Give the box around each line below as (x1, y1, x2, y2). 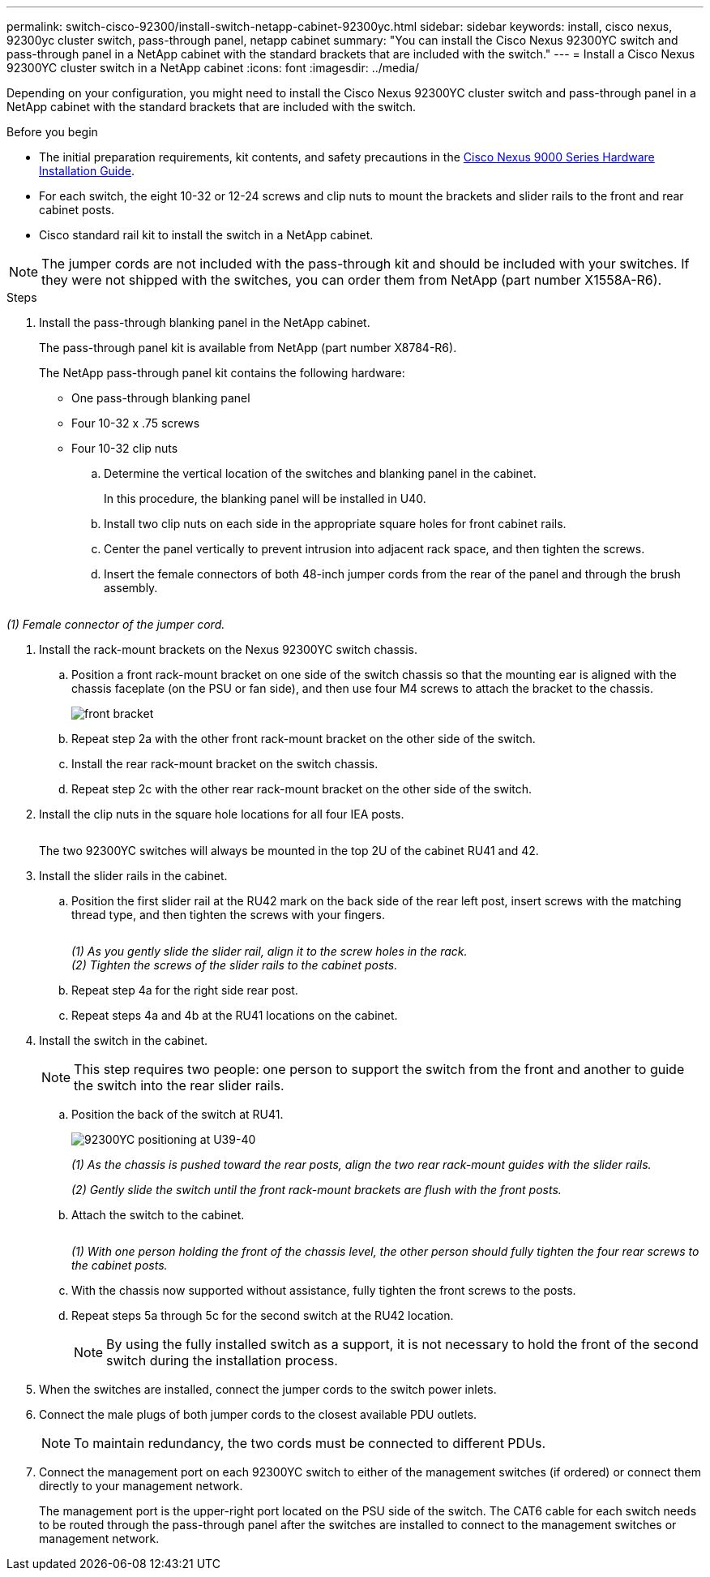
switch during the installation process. (106, 1352, 338, 1369)
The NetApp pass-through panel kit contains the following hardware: (39, 366, 405, 380)
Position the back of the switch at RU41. (71, 1107, 284, 1121)
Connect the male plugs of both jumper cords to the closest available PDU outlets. (39, 1407, 477, 1421)
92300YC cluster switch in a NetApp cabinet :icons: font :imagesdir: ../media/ (6, 61, 420, 75)
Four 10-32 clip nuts (71, 441, 178, 455)
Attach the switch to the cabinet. (71, 1208, 245, 1222)
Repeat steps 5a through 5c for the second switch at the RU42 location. (71, 1308, 454, 1322)
